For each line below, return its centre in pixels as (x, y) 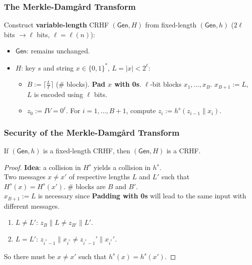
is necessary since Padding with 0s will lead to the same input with (142, 196)
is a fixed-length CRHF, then (87, 150)
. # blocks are (85, 186)
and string (58, 67)
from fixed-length (171, 25)
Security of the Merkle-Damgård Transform (92, 132)
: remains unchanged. (58, 51)
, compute (141, 110)
